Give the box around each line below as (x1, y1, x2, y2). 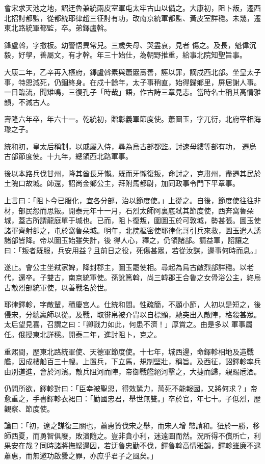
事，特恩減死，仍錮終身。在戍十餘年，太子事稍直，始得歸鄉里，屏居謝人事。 (4, 76, 261, 87)
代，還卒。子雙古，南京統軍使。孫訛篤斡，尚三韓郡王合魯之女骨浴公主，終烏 (4, 272, 261, 283)
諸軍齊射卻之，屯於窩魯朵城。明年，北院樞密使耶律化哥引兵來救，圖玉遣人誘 (4, 225, 261, 235)
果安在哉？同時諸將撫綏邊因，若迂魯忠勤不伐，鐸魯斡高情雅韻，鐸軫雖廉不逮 (4, 440, 261, 451)
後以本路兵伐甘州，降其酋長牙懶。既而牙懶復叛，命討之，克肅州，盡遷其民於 (4, 168, 261, 178)
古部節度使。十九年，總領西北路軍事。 (4, 151, 132, 161)
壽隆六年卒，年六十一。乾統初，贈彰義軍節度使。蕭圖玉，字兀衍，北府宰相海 (4, 114, 261, 124)
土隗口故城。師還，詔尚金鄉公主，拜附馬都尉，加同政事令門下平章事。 (4, 178, 240, 188)
